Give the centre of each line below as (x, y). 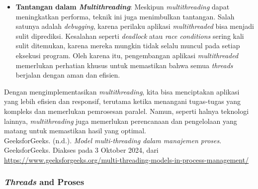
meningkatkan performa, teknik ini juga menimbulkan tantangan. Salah (125, 16)
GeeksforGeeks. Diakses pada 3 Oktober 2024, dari (81, 150)
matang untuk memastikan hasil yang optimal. (75, 131)
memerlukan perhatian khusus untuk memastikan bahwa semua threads (124, 65)
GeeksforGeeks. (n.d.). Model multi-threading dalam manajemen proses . (113, 140)
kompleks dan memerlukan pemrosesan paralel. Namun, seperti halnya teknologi (127, 111)
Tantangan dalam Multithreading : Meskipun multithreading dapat (123, 6)
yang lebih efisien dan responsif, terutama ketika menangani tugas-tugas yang (123, 101)
